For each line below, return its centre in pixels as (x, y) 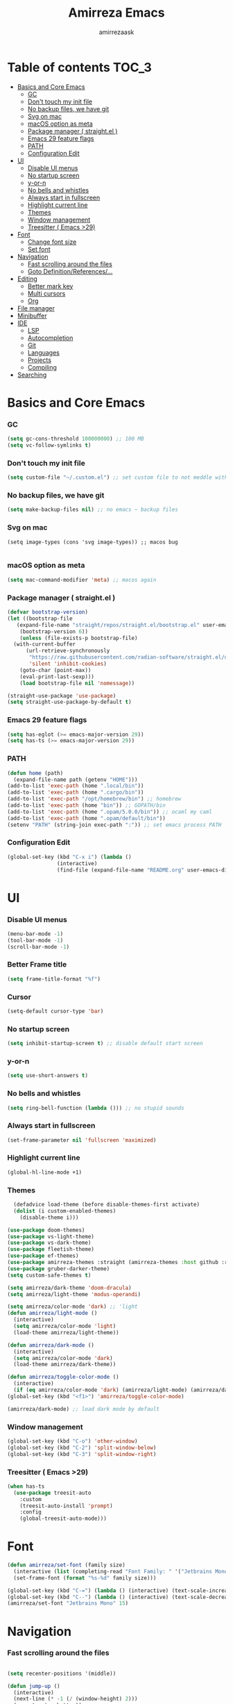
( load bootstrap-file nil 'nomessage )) (77, 683)
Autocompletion (50, 338)
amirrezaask (116, 32)
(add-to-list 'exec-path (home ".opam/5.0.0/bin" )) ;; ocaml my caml (110, 812)
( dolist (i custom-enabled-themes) (65, 1211)
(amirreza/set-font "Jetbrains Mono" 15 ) (68, 1603)
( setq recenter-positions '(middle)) (62, 1673)
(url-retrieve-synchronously (68, 651)
